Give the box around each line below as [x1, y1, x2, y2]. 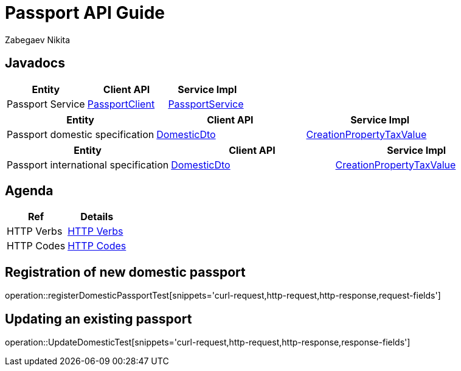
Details [80, 210, 114, 223]
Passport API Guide [5, 2, 165, 23]
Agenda [5, 183, 54, 199]
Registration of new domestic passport [5, 264, 246, 280]
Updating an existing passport [5, 311, 192, 327]
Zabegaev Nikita [5, 34, 71, 45]
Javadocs [5, 55, 65, 71]
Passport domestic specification [7, 128, 154, 140]
